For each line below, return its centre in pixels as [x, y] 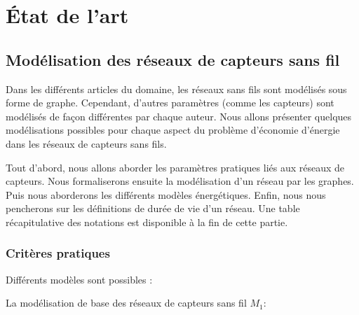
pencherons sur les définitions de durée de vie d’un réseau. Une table [153, 208]
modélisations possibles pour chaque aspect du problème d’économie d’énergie [173, 130]
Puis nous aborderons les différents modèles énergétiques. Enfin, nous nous [166, 194]
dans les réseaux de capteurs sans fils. [86, 143]
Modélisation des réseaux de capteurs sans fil [173, 59]
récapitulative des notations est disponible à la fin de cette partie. [147, 222]
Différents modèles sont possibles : [79, 279]
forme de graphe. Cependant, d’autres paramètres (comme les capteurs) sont [170, 103]
